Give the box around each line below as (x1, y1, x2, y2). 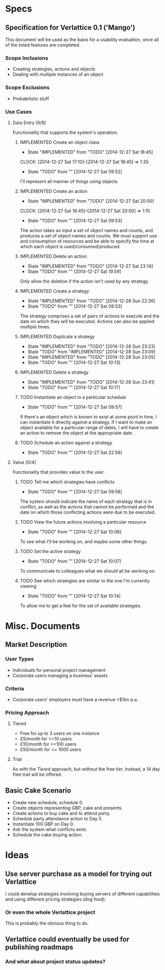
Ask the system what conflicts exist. (12, 826, 88, 833)
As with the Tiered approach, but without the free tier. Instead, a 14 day (12, 766, 160, 772)
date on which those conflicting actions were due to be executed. (20, 509, 156, 515)
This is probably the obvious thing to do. (5, 920, 89, 927)
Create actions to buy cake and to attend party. (12, 810, 111, 816)
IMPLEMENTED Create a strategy (20, 288, 90, 294)
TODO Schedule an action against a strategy (20, 439, 112, 445)
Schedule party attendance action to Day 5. (12, 816, 103, 822)
